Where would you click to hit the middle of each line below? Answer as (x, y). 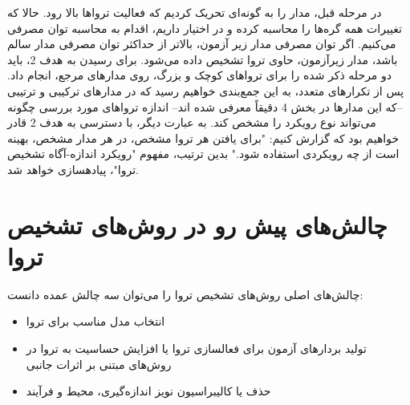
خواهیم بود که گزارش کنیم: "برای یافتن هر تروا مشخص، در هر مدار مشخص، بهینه (203, 138)
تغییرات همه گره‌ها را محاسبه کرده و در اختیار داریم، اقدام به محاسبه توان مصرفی (205, 28)
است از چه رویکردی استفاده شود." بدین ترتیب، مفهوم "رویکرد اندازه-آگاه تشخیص (203, 154)
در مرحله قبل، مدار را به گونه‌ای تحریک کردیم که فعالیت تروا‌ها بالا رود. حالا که (195, 12)
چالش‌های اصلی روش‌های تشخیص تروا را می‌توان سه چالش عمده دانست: (185, 294)
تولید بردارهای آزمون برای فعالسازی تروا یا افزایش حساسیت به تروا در (196, 348)
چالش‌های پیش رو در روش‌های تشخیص (197, 224)
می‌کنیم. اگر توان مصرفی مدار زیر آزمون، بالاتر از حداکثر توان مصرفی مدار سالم (202, 44)
